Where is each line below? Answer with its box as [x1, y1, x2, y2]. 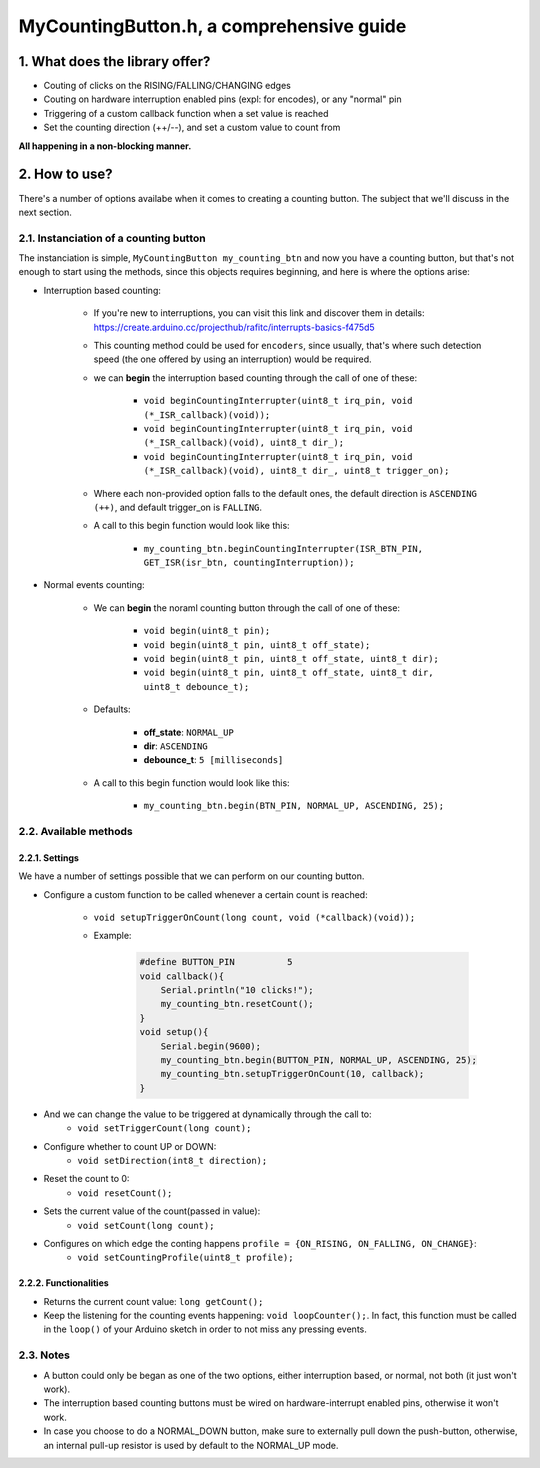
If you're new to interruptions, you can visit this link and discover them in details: [93, 307, 425, 319]
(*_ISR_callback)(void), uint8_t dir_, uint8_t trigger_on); [143, 465, 450, 477]
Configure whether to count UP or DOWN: [43, 1140, 217, 1152]
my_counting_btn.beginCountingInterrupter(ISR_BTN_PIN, [143, 543, 424, 554]
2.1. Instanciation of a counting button [18, 231, 206, 245]
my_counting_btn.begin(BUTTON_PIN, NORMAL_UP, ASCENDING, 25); [160, 1055, 478, 1066]
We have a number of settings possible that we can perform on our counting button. [18, 870, 365, 882]
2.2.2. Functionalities [18, 1277, 109, 1289]
